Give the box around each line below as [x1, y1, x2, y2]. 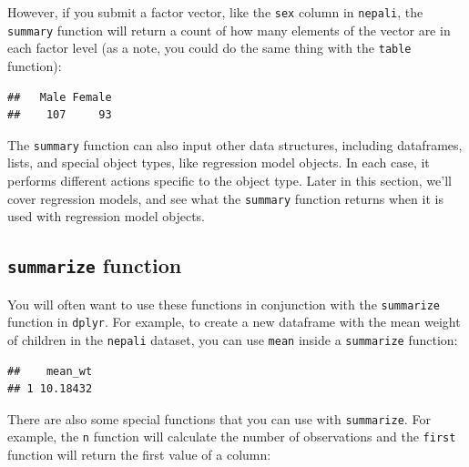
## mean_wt [7, 364, 93, 378]
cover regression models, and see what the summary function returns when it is [7, 188, 444, 208]
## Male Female [7, 90, 112, 104]
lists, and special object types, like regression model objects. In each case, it [7, 153, 430, 172]
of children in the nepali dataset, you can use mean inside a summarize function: [7, 330, 458, 349]
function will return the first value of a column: [7, 445, 271, 464]
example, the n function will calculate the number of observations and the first [7, 427, 456, 446]
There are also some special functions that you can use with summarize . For [7, 409, 431, 428]
